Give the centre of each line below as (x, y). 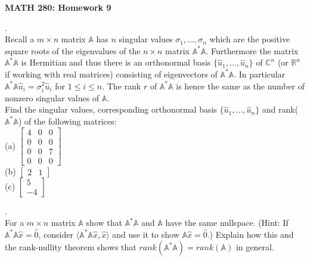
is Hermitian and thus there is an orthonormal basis (116, 62)
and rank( (280, 109)
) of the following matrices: (67, 121)
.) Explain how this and (250, 234)
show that (104, 223)
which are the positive (250, 39)
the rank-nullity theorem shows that (71, 247)
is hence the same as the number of (240, 86)
